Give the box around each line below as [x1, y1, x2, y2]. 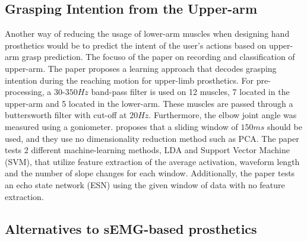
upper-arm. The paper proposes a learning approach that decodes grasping [5, 62, 277, 74]
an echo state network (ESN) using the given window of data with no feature [5, 178, 285, 191]
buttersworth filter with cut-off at [5, 109, 127, 121]
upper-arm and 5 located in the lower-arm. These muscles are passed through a [5, 97, 293, 109]
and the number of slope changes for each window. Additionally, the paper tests [5, 167, 295, 179]
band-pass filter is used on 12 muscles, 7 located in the [91, 85, 290, 98]
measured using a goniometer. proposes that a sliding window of [5, 120, 238, 132]
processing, [5, 85, 45, 98]
